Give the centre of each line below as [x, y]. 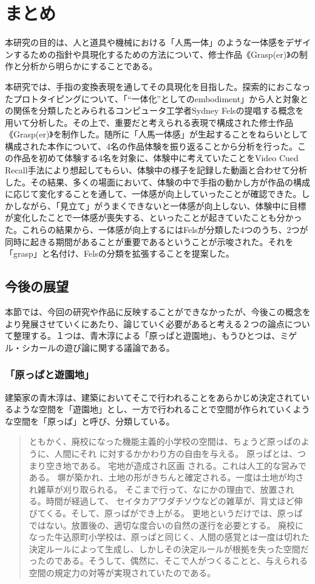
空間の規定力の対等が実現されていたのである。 [122, 572]
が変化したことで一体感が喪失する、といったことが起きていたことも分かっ [154, 217]
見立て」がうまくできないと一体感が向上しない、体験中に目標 [183, 205]
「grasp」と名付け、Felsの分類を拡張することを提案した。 [120, 253]
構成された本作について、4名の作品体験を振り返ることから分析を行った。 [151, 146]
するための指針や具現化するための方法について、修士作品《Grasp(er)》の [156, 54]
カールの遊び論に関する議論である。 [102, 347]
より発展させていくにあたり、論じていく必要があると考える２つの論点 [145, 323]
